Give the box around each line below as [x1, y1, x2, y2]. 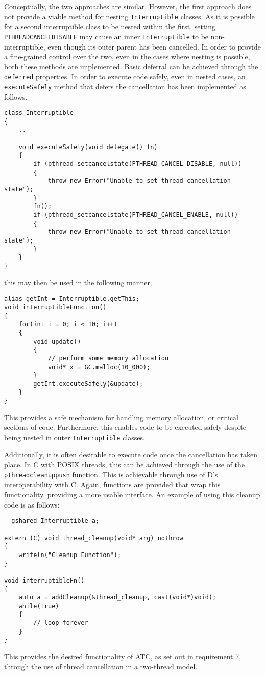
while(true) [18, 602, 59, 610]
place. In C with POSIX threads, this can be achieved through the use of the [4, 459, 245, 470]
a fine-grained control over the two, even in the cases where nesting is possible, [4, 51, 250, 62]
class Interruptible [4, 109, 74, 117]
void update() [33, 337, 81, 345]
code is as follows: [4, 499, 60, 510]
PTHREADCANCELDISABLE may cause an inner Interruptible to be [4, 31, 209, 41]
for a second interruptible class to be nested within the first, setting [4, 21, 216, 32]
